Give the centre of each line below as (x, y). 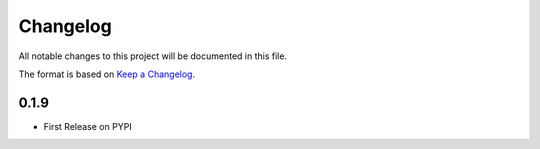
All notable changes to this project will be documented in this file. (153, 56)
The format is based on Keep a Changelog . (106, 74)
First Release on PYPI (87, 126)
